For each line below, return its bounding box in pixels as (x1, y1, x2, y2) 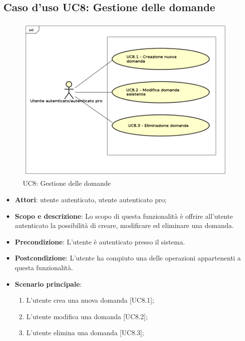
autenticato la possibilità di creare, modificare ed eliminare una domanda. (15, 220, 234, 230)
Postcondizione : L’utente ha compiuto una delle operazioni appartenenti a (15, 253, 241, 263)
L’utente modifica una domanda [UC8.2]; (26, 311, 148, 321)
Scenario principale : (15, 278, 82, 289)
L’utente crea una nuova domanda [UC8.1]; (26, 295, 154, 305)
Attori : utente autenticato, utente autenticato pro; (15, 194, 167, 204)
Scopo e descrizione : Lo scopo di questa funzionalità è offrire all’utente (15, 211, 233, 221)
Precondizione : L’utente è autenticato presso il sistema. (15, 236, 185, 246)
